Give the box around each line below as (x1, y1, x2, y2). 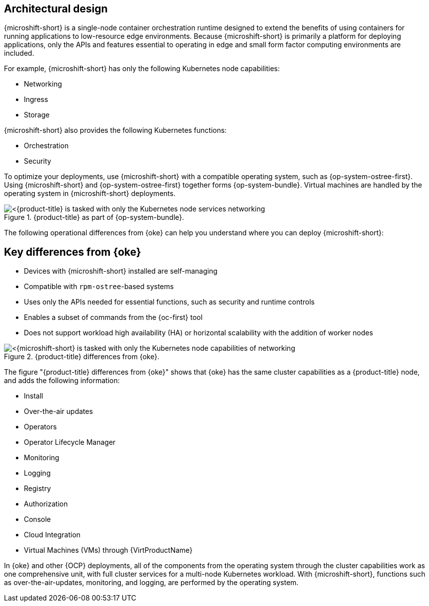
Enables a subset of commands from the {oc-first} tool (24, 313, 203, 322)
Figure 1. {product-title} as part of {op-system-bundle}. (4, 213, 184, 222)
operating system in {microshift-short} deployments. (4, 189, 175, 198)
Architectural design (4, 2, 108, 15)
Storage (24, 110, 50, 119)
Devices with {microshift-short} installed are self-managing (24, 267, 218, 276)
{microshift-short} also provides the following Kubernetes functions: (4, 126, 227, 135)
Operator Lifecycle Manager (24, 438, 116, 447)
